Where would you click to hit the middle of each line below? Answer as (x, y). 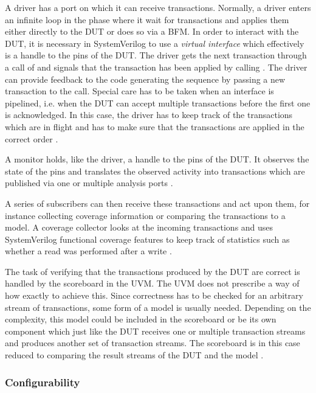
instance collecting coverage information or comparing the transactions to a (145, 215)
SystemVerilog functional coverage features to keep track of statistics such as (147, 239)
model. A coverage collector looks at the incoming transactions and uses (139, 227)
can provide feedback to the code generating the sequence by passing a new (145, 79)
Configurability (43, 382)
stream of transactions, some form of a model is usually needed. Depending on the (158, 307)
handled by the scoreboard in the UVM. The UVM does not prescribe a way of (152, 283)
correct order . (32, 138)
